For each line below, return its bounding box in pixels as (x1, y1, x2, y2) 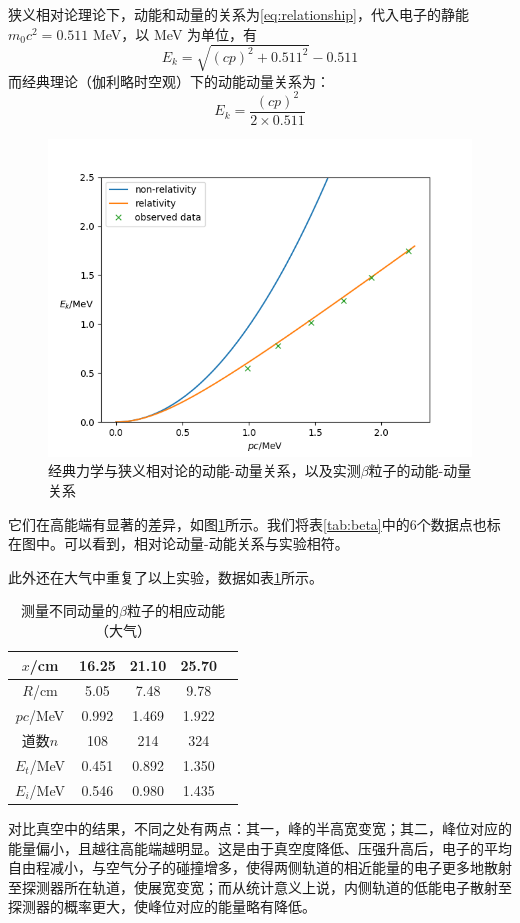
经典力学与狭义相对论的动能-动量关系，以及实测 (48, 460, 361, 481)
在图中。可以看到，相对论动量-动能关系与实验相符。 (8, 533, 349, 554)
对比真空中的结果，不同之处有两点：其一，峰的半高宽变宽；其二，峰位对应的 (8, 817, 512, 838)
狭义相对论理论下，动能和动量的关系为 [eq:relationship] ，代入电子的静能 (8, 4, 469, 24)
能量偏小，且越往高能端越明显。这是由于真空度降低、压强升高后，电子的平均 (8, 837, 512, 858)
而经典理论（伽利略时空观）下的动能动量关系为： (8, 70, 330, 91)
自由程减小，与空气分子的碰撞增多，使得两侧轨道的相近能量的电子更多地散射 (8, 857, 512, 878)
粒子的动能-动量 (368, 460, 472, 481)
